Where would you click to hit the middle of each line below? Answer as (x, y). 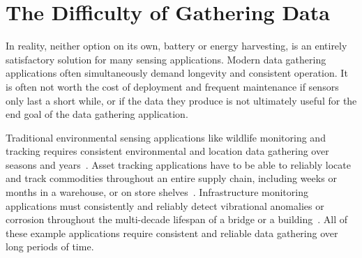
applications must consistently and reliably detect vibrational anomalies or (165, 205)
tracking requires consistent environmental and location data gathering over (167, 151)
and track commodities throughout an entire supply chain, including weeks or (171, 178)
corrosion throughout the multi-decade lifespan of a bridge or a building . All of (177, 219)
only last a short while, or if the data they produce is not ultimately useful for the (181, 100)
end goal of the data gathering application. (97, 114)
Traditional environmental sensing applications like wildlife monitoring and (166, 137)
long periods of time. (50, 246)
